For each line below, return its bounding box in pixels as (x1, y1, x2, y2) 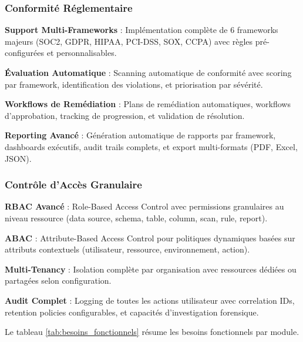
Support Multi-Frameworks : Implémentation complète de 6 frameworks (5, 24, 278, 36)
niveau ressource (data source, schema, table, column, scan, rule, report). (5, 211, 268, 224)
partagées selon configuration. (5, 274, 112, 287)
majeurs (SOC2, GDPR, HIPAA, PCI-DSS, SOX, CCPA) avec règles (5, 35, 253, 47)
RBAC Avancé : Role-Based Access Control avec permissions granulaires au (5, 200, 284, 212)
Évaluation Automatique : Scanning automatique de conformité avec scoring (5, 67, 292, 78)
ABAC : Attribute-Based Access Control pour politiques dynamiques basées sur (5, 231, 295, 244)
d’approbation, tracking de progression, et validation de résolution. (5, 109, 245, 121)
